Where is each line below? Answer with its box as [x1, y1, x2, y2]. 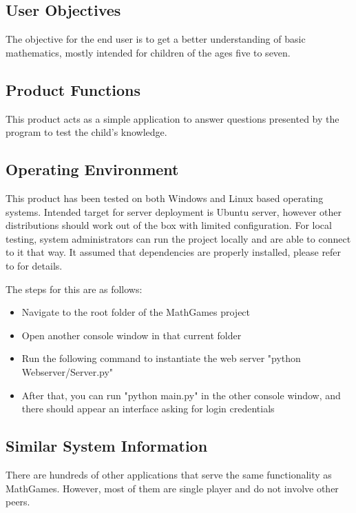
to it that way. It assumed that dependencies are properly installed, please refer [6, 245, 342, 259]
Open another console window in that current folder [21, 328, 242, 342]
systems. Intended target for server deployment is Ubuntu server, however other [6, 204, 342, 219]
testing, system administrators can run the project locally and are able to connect [6, 231, 351, 245]
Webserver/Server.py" [21, 364, 114, 379]
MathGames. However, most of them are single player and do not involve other [6, 481, 339, 495]
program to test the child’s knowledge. [6, 125, 167, 139]
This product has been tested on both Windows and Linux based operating [6, 190, 324, 205]
